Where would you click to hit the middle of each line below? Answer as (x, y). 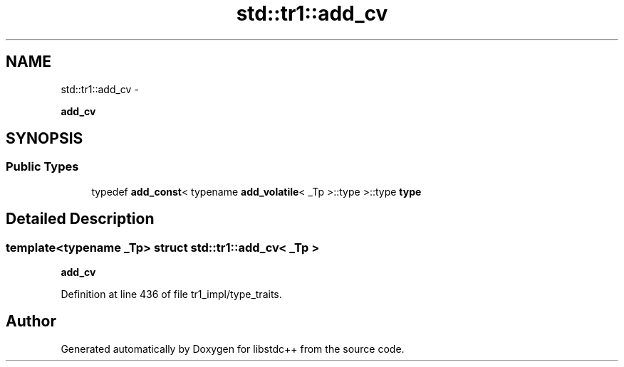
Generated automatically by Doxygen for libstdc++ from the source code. (233, 349)
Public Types (42, 167)
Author (31, 321)
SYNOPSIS (45, 139)
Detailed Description (80, 219)
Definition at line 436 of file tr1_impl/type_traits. (171, 294)
